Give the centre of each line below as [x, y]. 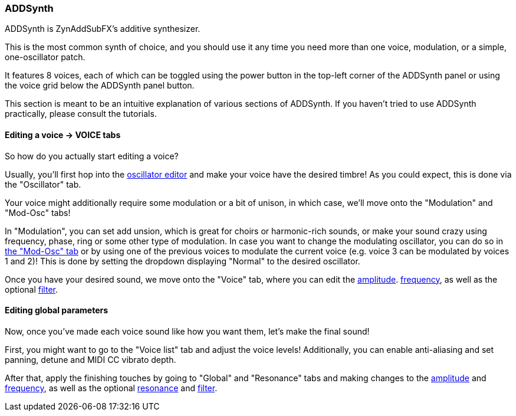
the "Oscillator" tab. [43, 184]
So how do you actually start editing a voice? [92, 156]
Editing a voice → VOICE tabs [63, 135]
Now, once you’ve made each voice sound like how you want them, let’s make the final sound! [187, 331]
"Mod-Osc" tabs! [38, 212]
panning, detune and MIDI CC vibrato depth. [91, 359]
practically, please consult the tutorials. [81, 114]
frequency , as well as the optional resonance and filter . [111, 388]
